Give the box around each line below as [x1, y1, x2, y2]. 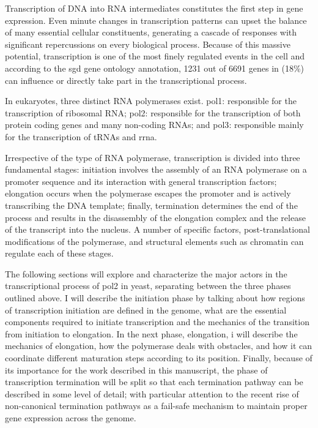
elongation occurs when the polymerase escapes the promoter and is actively [5, 187, 291, 200]
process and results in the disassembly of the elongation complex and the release [5, 211, 306, 223]
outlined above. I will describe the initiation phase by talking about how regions [5, 291, 305, 304]
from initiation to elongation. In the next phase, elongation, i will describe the [5, 327, 298, 340]
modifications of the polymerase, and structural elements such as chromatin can [5, 235, 304, 247]
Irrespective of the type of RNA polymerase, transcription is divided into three [5, 151, 300, 163]
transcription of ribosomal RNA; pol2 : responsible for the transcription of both [5, 106, 301, 119]
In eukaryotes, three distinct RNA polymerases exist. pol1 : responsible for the [5, 94, 297, 107]
